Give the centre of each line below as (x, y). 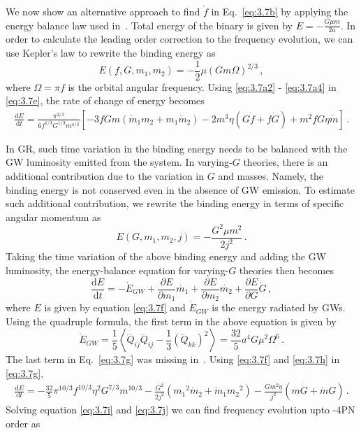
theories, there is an (286, 162)
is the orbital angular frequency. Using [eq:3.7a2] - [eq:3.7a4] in (202, 86)
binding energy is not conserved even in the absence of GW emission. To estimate (180, 189)
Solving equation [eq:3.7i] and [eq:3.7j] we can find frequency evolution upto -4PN (180, 410)
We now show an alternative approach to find (103, 11)
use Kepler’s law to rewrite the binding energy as (111, 53)
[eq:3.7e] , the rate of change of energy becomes (105, 100)
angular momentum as (53, 216)
